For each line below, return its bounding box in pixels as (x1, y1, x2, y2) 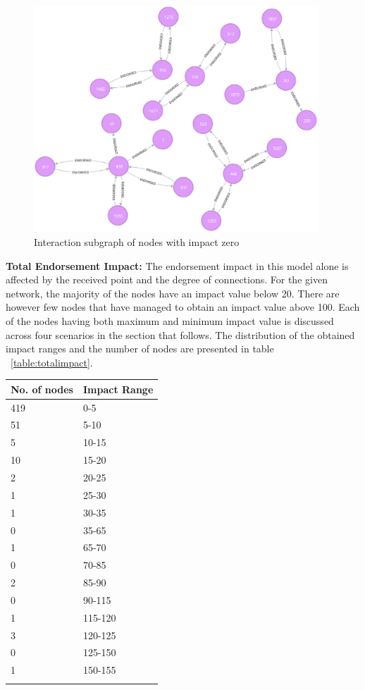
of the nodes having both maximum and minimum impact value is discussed (6, 313, 334, 328)
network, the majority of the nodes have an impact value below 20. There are (6, 285, 340, 300)
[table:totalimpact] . (11, 355, 93, 369)
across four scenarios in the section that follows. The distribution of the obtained (6, 327, 355, 342)
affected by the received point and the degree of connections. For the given (6, 272, 328, 287)
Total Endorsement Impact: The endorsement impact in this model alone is (6, 258, 349, 273)
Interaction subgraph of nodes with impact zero (34, 234, 240, 249)
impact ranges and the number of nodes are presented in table (6, 341, 274, 356)
